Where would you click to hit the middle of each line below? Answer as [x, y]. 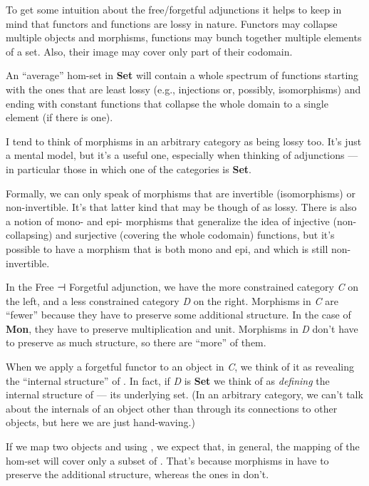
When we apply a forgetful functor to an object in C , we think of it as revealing [180, 367]
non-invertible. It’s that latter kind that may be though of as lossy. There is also [181, 207]
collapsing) [29, 235]
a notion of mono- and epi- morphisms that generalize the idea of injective [168, 221]
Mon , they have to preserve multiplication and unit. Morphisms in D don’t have [182, 328]
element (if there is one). [59, 117]
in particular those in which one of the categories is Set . [129, 169]
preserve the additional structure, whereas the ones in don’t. [137, 474]
